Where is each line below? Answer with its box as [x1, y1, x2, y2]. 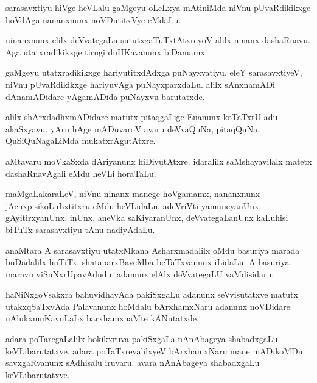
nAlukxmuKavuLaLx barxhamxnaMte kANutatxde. [5, 312, 199, 324]
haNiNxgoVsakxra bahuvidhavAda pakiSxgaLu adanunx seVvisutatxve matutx [5, 288, 298, 301]
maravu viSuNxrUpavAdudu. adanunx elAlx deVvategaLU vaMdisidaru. [5, 267, 274, 280]
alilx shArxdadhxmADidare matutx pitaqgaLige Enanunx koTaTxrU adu [5, 110, 278, 123]
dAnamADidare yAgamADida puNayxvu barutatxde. [5, 90, 205, 102]
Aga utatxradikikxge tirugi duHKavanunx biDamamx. [5, 45, 207, 58]
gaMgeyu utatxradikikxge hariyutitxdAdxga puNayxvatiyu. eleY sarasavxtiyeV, [5, 66, 302, 79]
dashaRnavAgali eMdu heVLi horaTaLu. [5, 166, 156, 179]
